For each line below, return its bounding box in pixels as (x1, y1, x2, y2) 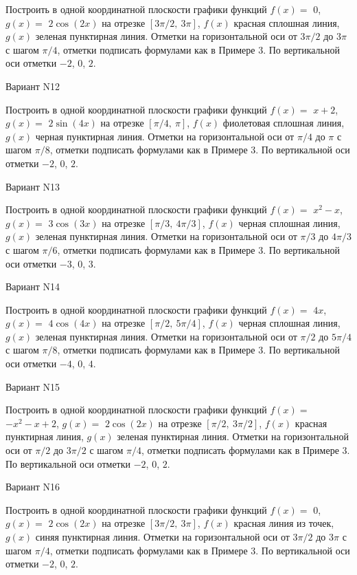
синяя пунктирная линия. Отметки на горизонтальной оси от (35, 530, 290, 543)
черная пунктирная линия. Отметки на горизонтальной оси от (35, 129, 295, 143)
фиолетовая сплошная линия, (222, 116, 345, 130)
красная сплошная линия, (233, 15, 340, 30)
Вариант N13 (5, 179, 60, 193)
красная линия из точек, (233, 516, 334, 530)
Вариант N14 (5, 279, 60, 294)
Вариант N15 (5, 379, 60, 393)
